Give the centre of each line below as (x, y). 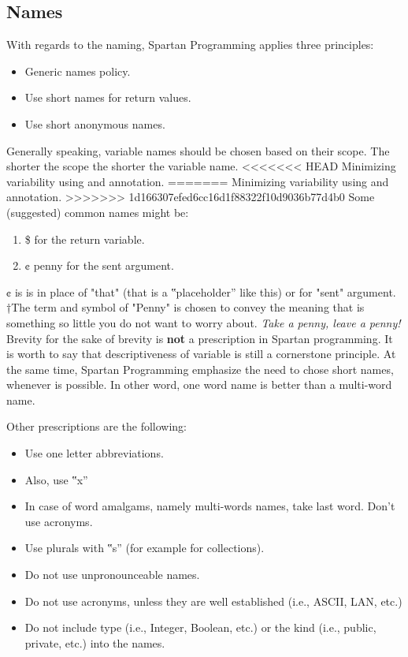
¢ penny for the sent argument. (99, 265)
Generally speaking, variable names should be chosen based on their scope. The (198, 150)
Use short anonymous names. (95, 123)
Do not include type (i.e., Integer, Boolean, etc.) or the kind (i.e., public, (200, 627)
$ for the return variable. (85, 239)
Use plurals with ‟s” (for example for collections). (145, 548)
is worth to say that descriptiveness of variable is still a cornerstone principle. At (201, 354)
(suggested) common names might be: (98, 212)
